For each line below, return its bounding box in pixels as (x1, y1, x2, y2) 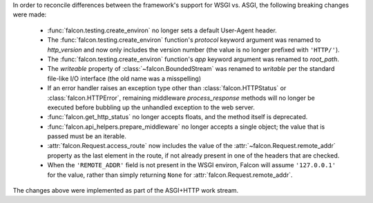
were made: (12, 10, 47, 19)
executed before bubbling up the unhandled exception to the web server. (47, 103, 255, 111)
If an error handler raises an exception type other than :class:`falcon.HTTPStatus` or (47, 84, 287, 92)
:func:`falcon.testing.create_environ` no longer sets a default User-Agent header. (47, 26, 278, 34)
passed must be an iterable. (47, 132, 127, 140)
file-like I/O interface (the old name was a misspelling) (47, 74, 202, 83)
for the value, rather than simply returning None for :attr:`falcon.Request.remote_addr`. (47, 171, 293, 179)
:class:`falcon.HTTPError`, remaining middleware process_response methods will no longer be (47, 94, 316, 102)
